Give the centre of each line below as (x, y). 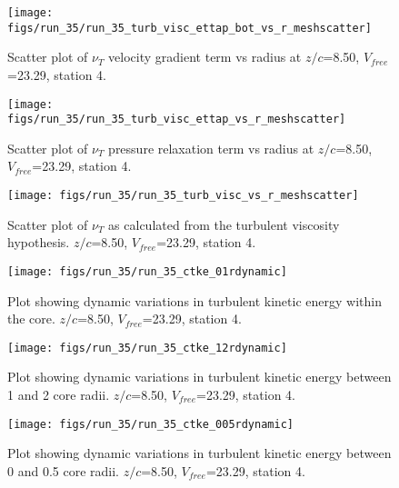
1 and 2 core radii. (59, 394)
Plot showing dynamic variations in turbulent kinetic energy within (195, 300)
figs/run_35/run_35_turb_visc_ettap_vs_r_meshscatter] (177, 120)
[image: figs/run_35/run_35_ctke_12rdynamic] (147, 348)
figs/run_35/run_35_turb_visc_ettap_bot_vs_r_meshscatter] (190, 28)
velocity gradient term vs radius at (205, 57)
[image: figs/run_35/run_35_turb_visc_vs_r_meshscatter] (183, 195)
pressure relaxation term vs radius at (211, 148)
